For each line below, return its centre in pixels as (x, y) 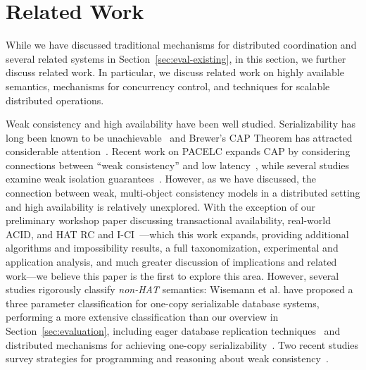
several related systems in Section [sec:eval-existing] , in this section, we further (176, 58)
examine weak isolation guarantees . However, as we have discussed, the (161, 179)
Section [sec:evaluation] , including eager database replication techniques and (173, 331)
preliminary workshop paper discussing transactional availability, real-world (168, 220)
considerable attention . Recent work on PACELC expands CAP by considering (178, 151)
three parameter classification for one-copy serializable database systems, (163, 303)
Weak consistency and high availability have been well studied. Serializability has (181, 124)
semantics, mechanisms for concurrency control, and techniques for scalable (168, 86)
